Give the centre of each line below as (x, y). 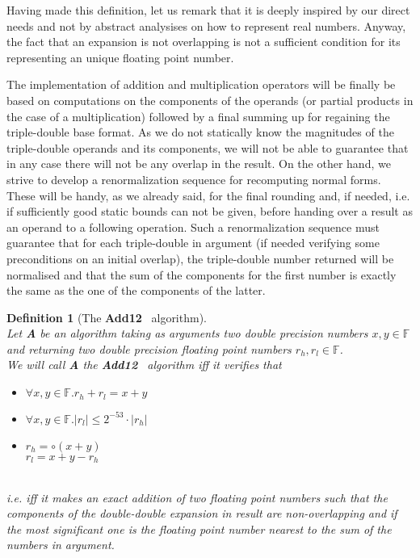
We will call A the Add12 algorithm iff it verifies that (144, 365)
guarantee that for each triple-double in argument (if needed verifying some (193, 243)
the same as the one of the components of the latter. (136, 290)
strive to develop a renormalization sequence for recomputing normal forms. (194, 179)
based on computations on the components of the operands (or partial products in (210, 100)
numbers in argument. (61, 545)
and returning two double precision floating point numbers (149, 348)
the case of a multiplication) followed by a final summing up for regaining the (198, 116)
